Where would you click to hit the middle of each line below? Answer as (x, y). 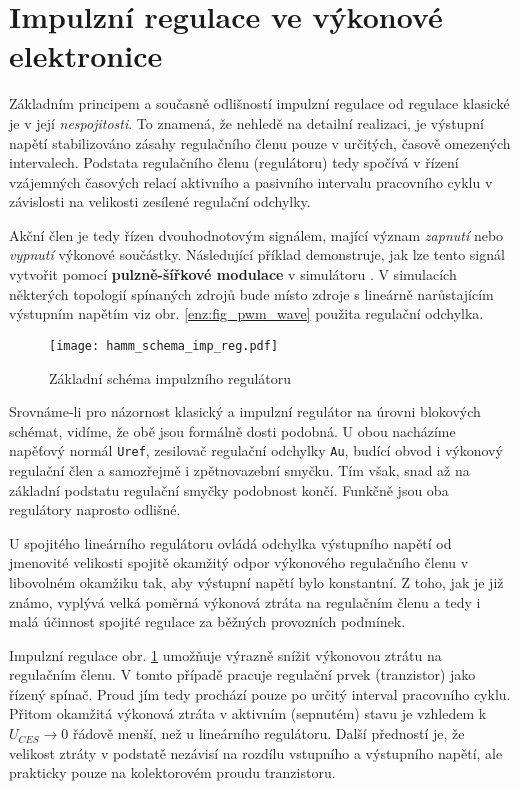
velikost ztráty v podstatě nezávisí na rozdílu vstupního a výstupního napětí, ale (256, 752)
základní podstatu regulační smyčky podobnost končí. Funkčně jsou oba (229, 489)
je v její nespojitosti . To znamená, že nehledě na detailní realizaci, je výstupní (246, 122)
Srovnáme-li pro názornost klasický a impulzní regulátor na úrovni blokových (245, 411)
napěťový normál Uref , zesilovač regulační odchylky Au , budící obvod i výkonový (256, 450)
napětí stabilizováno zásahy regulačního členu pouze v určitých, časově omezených (260, 142)
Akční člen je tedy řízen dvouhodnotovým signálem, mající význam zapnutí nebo (256, 234)
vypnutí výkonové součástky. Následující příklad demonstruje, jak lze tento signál (257, 254)
